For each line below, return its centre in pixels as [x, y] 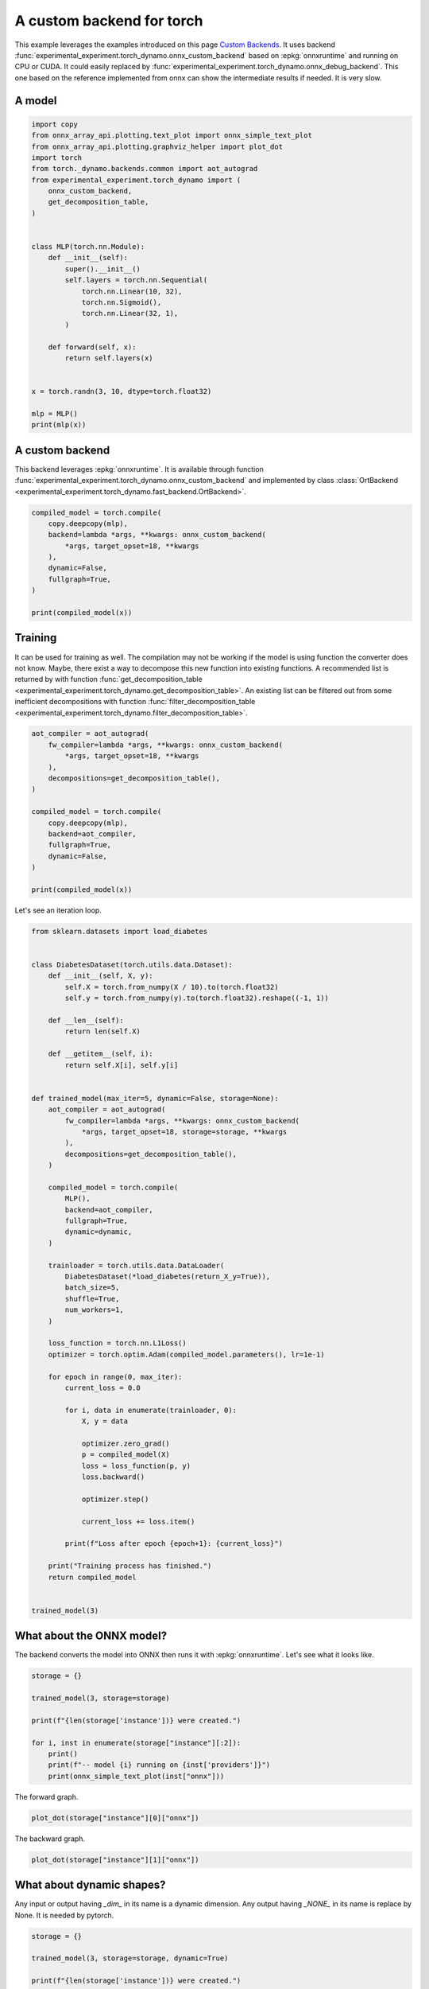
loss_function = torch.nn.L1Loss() [117, 1343]
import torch [57, 158]
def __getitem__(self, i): [101, 1054]
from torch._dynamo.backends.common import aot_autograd [145, 169]
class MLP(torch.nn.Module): [88, 247]
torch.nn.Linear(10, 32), [132, 291]
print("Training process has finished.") [130, 1566]
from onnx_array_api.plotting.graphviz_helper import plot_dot [157, 146]
